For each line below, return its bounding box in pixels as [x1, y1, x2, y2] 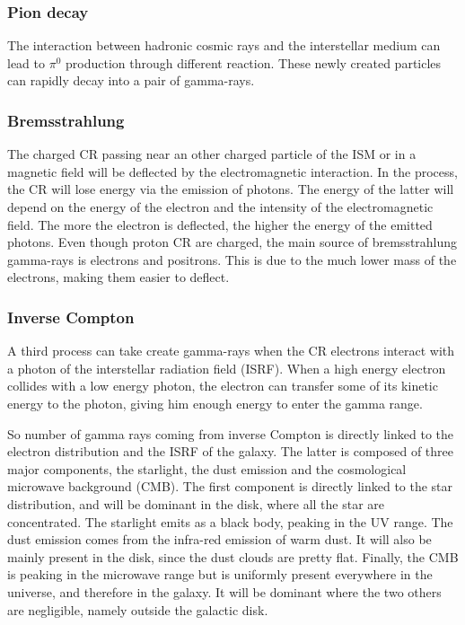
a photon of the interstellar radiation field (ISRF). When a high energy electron [7, 358, 446, 377]
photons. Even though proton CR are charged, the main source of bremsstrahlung [7, 233, 458, 251]
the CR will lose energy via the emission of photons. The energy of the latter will [7, 180, 454, 198]
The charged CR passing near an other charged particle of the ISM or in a [7, 145, 417, 163]
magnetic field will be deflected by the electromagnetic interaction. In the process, [7, 162, 458, 180]
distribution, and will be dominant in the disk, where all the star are [7, 494, 385, 513]
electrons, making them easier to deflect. [7, 268, 230, 286]
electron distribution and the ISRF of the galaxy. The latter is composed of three [7, 442, 454, 461]
